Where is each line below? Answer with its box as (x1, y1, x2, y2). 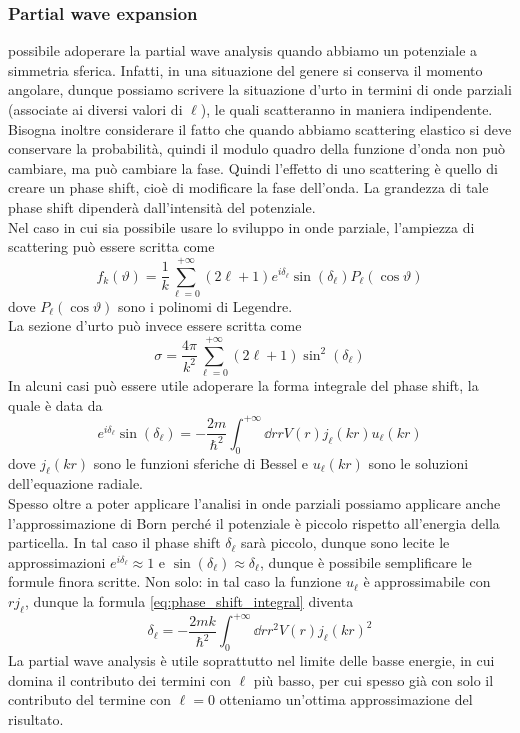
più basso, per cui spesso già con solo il (253, 669, 494, 690)
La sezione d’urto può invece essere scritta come (8, 315, 302, 336)
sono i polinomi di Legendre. (118, 295, 293, 316)
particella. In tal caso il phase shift (8, 532, 221, 553)
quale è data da (8, 394, 103, 415)
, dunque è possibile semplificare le (259, 551, 472, 572)
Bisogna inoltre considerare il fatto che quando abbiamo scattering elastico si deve (8, 118, 512, 139)
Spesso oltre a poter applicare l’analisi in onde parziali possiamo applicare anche (8, 493, 501, 514)
